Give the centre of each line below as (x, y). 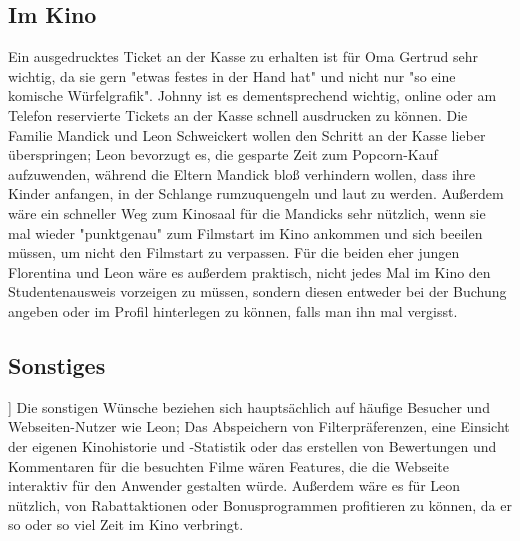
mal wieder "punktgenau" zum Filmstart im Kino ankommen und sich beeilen (245, 232)
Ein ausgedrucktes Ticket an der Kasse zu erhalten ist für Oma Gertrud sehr (243, 56)
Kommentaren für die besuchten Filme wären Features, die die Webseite (228, 465)
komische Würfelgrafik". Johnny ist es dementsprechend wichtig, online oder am (252, 95)
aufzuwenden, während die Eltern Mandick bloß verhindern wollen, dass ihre (242, 173)
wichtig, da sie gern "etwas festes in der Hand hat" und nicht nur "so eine (232, 75)
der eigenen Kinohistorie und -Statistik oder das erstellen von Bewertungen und (252, 445)
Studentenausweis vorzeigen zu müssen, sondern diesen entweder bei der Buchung (257, 291)
